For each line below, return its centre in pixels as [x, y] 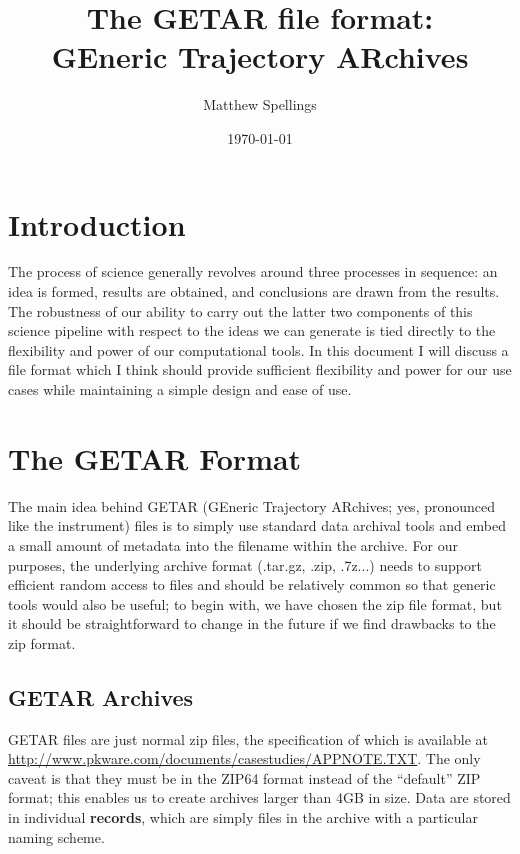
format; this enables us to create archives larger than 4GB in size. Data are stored [259, 797]
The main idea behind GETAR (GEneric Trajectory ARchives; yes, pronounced [252, 505]
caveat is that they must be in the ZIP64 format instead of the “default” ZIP [244, 777]
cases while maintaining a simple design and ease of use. [180, 389]
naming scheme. [56, 836]
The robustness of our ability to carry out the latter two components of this [240, 310]
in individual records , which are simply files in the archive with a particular [243, 817]
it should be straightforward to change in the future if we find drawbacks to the [252, 623]
